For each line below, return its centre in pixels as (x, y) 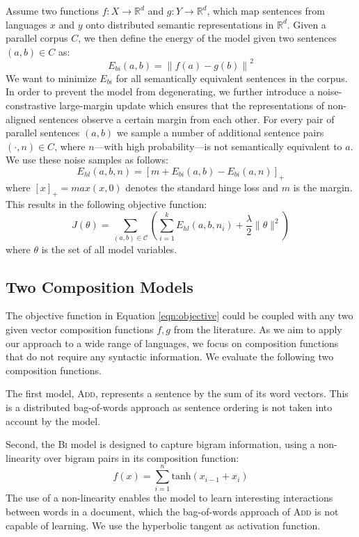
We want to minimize (51, 78)
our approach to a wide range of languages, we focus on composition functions (172, 343)
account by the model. (53, 420)
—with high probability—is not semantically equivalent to (218, 146)
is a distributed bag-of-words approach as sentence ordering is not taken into (169, 407)
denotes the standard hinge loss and (202, 187)
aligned (21, 119)
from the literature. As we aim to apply (258, 329)
